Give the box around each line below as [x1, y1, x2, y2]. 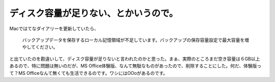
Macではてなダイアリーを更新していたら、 [9, 25, 99, 32]
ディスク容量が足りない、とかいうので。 [9, 8, 178, 19]
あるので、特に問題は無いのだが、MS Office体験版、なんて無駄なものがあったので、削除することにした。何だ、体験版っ [9, 63, 262, 69]
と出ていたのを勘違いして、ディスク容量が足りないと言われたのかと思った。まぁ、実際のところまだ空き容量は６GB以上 [9, 56, 260, 62]
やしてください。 [22, 44, 58, 50]
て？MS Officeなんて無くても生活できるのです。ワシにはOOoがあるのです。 [9, 70, 168, 76]
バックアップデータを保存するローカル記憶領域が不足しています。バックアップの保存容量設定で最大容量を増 [22, 37, 250, 43]
